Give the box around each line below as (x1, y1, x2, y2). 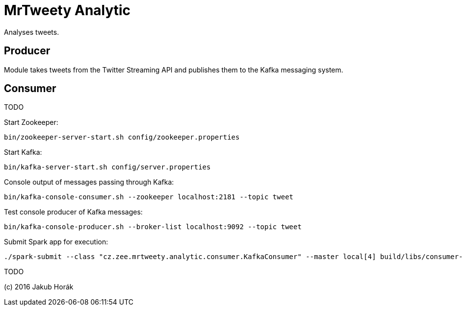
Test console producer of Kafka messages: (4, 208, 143, 216)
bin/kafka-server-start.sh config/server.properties (4, 163, 211, 171)
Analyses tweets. (4, 27, 59, 36)
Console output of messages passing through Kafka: (4, 178, 174, 187)
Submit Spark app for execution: (4, 238, 108, 246)
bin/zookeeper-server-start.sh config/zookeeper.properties (4, 133, 240, 142)
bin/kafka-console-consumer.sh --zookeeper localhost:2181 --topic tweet (4, 193, 294, 201)
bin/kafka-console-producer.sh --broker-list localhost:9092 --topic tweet (4, 223, 302, 231)
